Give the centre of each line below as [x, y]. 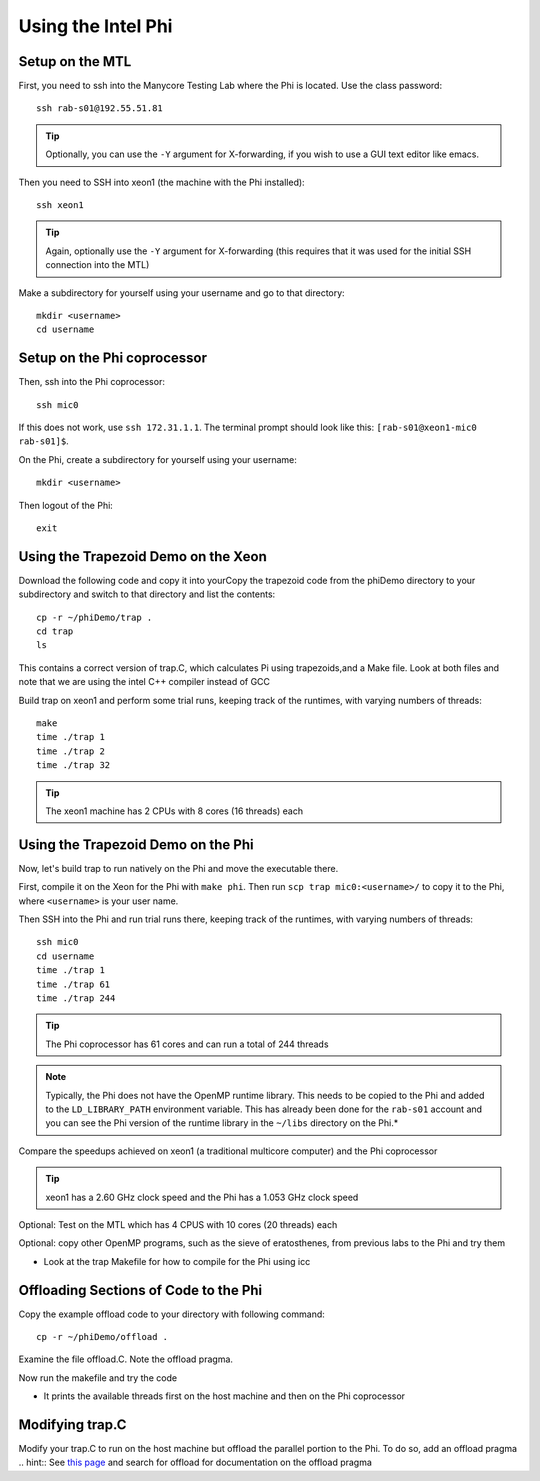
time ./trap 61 [73, 984]
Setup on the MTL [75, 61]
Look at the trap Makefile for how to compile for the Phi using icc [177, 1261]
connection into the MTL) [97, 265]
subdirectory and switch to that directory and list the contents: [147, 594]
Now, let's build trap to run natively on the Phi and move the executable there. [178, 868]
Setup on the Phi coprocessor [113, 358]
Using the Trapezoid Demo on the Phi [136, 844]
